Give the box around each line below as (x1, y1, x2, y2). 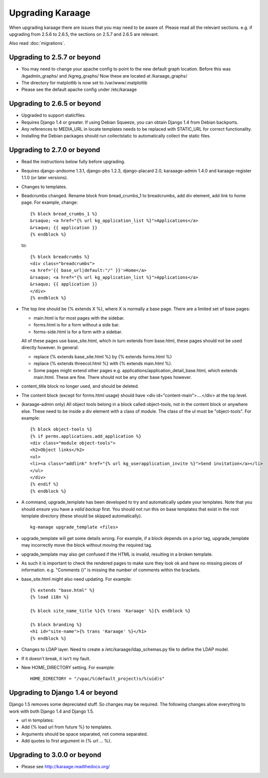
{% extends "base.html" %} (30, 588, 95, 593)
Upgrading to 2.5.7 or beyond (9, 53, 101, 61)
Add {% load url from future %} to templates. (21, 724, 112, 730)
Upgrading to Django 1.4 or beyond (9, 689, 118, 697)
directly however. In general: (21, 345, 79, 350)
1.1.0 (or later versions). (21, 175, 68, 181)
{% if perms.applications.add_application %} (30, 433, 142, 439)
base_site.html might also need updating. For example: (21, 576, 132, 582)
